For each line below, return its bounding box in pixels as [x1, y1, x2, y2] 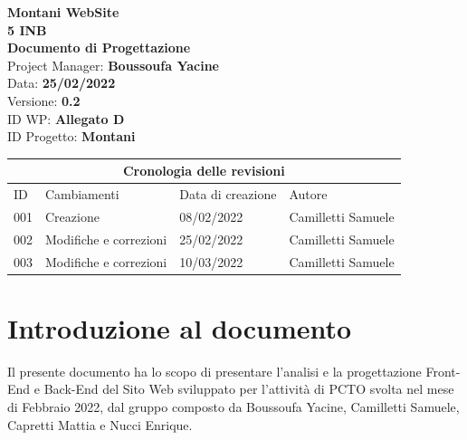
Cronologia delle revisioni [122, 161, 285, 180]
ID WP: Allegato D [7, 109, 125, 128]
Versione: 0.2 [7, 91, 81, 110]
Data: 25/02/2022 [7, 73, 116, 92]
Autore [289, 185, 328, 204]
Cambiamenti [45, 185, 119, 204]
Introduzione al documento [7, 309, 352, 346]
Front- [425, 361, 461, 380]
